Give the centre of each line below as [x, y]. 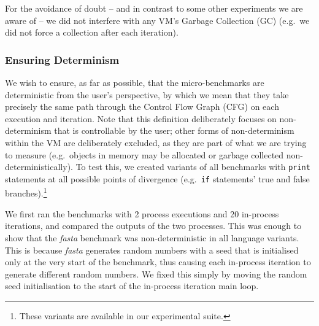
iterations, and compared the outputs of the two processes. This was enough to [153, 226]
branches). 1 [26, 192]
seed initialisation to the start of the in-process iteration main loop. [132, 286]
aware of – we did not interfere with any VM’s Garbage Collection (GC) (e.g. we [157, 20]
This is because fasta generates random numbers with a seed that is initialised [152, 250]
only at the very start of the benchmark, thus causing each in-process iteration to [158, 262]
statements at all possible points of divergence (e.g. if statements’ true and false [157, 178]
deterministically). [39, 167]
